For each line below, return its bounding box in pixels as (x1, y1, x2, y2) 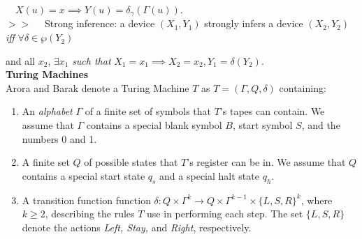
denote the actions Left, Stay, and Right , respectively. (22, 219, 252, 234)
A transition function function (22, 192, 151, 207)
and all (6, 53, 36, 68)
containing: (279, 80, 326, 95)
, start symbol (233, 118, 293, 132)
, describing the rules (45, 206, 135, 221)
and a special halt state (159, 168, 259, 183)
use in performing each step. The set (147, 206, 303, 221)
